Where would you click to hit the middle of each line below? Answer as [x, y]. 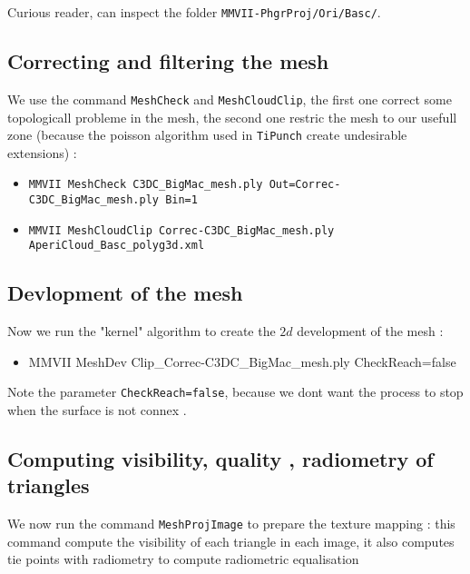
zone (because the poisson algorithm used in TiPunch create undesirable [207, 135]
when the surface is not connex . [97, 410]
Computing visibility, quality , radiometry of [220, 459]
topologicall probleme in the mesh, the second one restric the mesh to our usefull [232, 117]
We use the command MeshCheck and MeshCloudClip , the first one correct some [230, 99]
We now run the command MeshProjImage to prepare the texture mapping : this [231, 524]
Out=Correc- [305, 185]
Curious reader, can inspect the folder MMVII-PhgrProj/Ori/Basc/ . [194, 12]
